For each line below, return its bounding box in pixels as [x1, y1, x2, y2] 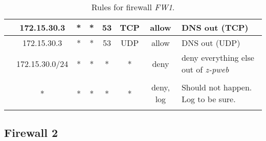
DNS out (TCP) [181, 21, 249, 33]
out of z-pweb [181, 63, 229, 75]
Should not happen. [181, 81, 252, 93]
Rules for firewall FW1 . [91, 1, 175, 13]
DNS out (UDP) [181, 37, 240, 49]
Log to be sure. [181, 93, 236, 105]
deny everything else [181, 52, 254, 63]
